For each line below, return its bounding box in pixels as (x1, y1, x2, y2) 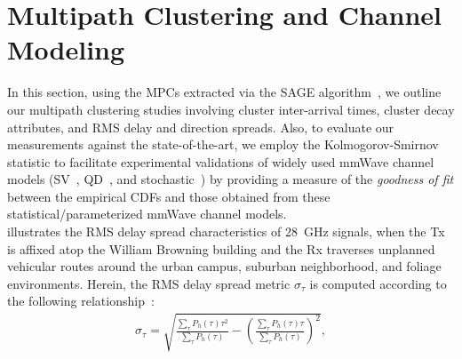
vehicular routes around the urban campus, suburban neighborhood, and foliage (7, 257, 442, 275)
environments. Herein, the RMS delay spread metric (7, 274, 291, 292)
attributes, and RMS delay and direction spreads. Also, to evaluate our (7, 117, 394, 136)
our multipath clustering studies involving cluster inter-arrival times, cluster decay (7, 100, 455, 118)
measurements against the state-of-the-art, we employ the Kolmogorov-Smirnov (7, 135, 439, 154)
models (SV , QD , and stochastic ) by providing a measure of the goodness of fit (7, 170, 454, 188)
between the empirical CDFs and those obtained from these (7, 187, 331, 205)
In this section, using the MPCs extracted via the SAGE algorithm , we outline (7, 83, 442, 101)
